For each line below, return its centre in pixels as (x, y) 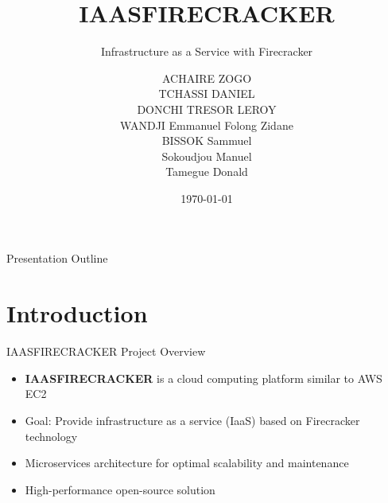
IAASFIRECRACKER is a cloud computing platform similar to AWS (204, 378)
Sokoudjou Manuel (207, 156)
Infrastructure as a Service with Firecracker (207, 51)
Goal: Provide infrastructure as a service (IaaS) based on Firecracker (192, 420)
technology (51, 436)
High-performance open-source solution (120, 489)
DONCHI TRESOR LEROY (207, 109)
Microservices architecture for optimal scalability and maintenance (187, 463)
